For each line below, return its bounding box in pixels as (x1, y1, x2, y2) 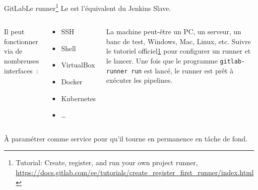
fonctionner (4, 36, 38, 46)
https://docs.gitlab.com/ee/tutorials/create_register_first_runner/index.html (15, 167, 254, 177)
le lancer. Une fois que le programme (106, 56, 218, 66)
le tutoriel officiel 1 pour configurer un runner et (106, 46, 251, 56)
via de (4, 46, 22, 56)
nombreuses (4, 56, 39, 66)
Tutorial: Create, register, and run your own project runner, (15, 157, 198, 168)
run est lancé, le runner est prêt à (131, 65, 234, 75)
